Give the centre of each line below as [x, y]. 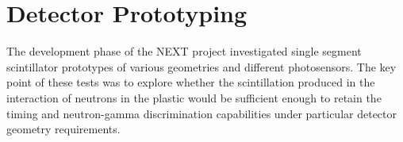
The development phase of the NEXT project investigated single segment [184, 51]
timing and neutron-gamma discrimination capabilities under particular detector [201, 113]
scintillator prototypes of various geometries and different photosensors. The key [201, 66]
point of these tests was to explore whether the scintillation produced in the [191, 82]
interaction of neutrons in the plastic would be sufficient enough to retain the [194, 97]
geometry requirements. [63, 129]
